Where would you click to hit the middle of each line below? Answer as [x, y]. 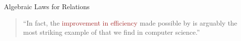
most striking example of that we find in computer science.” [112, 32]
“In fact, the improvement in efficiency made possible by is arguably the [130, 22]
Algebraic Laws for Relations [47, 6]
